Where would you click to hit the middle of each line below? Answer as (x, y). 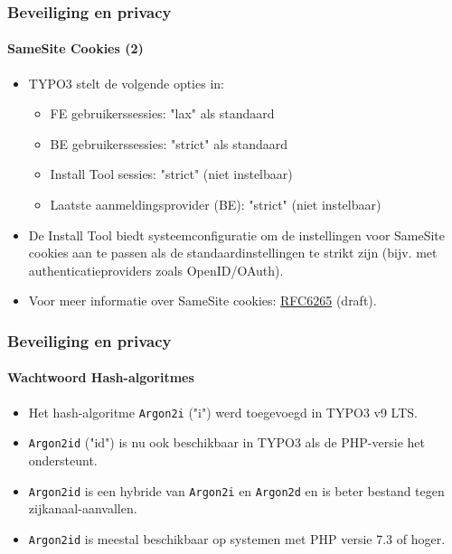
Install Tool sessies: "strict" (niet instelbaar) (171, 174)
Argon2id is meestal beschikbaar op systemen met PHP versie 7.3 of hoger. (237, 538)
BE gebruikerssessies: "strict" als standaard (169, 143)
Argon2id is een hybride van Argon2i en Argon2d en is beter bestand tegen (236, 490)
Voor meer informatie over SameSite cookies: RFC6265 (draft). (202, 300)
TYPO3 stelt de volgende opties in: (126, 83)
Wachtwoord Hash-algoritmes (101, 377)
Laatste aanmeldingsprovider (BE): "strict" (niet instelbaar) (216, 205)
